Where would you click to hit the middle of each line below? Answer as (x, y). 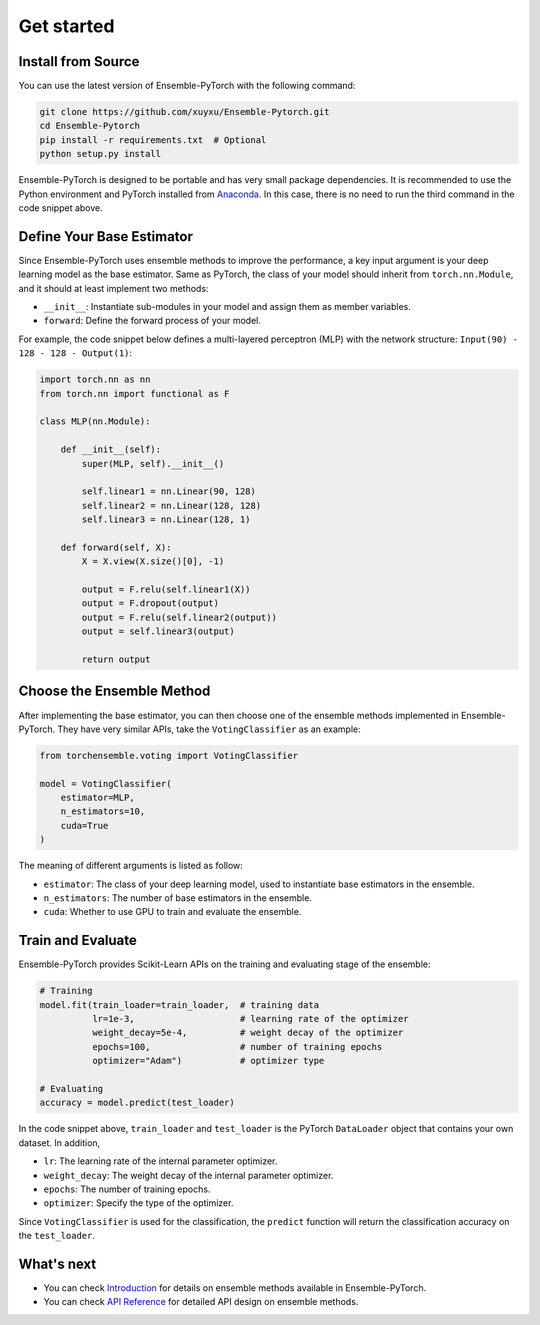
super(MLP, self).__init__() (153, 463)
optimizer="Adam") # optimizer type (208, 1061)
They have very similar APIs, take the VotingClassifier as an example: (209, 729)
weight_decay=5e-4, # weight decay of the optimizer (247, 1033)
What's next (57, 1263)
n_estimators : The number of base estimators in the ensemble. (177, 898)
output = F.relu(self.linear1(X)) (166, 589)
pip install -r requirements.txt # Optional (153, 139)
